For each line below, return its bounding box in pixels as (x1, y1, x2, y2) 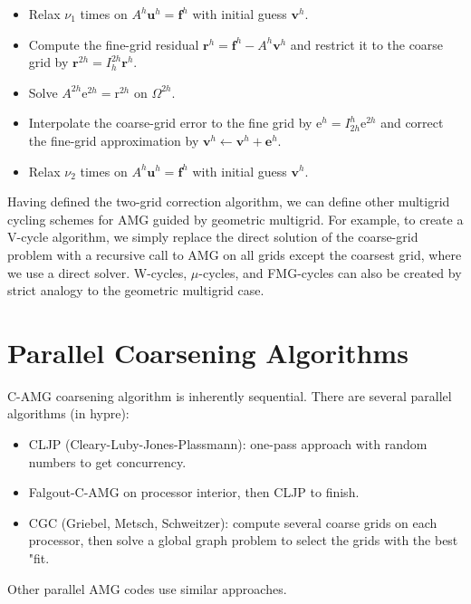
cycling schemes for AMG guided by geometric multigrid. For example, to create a (7, 209, 464, 228)
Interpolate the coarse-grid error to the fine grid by (28, 113, 312, 132)
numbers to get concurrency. (28, 452, 187, 471)
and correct (380, 113, 444, 132)
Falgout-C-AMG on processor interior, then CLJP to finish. (28, 483, 360, 502)
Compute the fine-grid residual (28, 34, 199, 53)
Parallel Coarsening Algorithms (7, 333, 409, 370)
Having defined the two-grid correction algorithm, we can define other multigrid (7, 192, 450, 211)
